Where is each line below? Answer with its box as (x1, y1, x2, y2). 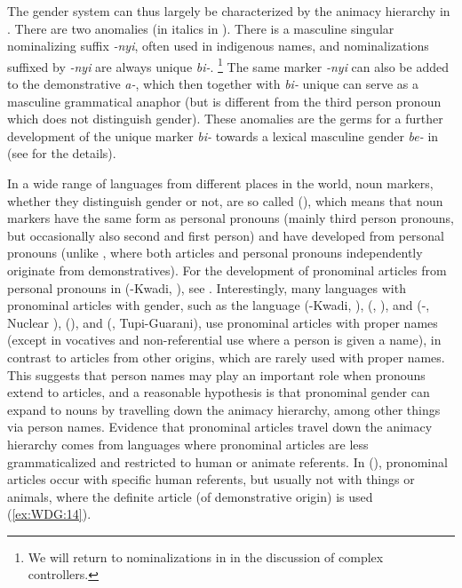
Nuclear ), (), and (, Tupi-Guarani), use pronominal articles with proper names (7, 313, 438, 331)
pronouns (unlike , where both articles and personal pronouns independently (7, 243, 423, 262)
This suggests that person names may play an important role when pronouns (7, 365, 426, 384)
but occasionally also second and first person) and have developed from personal (7, 226, 444, 244)
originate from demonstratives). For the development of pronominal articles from (7, 260, 447, 279)
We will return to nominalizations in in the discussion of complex (28, 547, 384, 566)
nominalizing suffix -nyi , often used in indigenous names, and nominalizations (7, 36, 429, 55)
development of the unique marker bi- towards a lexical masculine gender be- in (7, 126, 439, 145)
